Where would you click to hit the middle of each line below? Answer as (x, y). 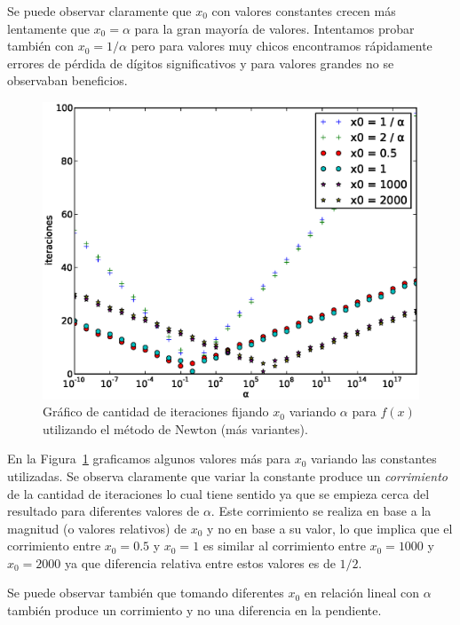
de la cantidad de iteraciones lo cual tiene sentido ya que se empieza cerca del (218, 493)
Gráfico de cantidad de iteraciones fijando (156, 411)
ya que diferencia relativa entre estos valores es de (200, 562)
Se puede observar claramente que (99, 11)
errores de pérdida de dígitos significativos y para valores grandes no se (201, 63)
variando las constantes (374, 459)
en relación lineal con (361, 593)
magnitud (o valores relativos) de (97, 528)
